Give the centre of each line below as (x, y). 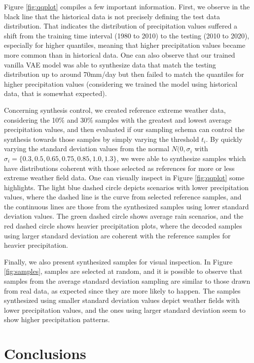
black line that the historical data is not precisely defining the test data (112, 16)
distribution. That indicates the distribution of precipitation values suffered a (121, 26)
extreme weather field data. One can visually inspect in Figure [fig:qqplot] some (124, 178)
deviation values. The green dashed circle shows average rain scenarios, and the (124, 216)
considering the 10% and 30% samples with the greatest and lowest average (118, 119)
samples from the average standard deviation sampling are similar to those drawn (127, 281)
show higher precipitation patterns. (57, 319)
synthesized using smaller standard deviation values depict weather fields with (122, 300)
